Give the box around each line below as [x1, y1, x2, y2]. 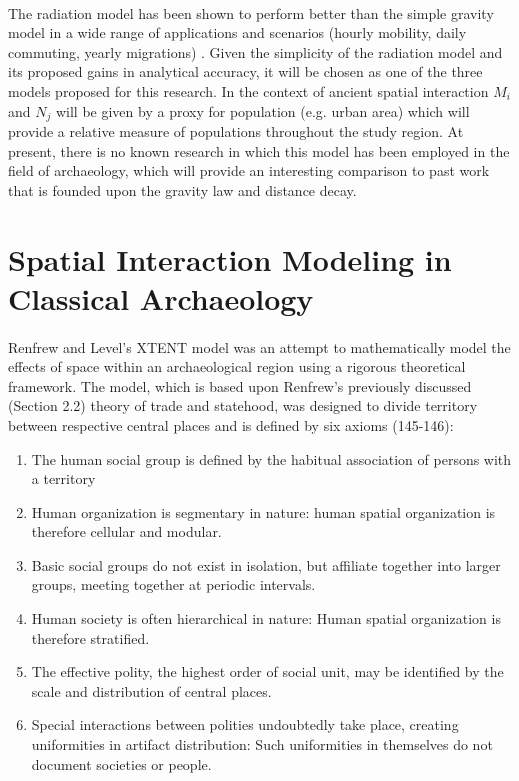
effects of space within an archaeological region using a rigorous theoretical [8, 356, 466, 377]
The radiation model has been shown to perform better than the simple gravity [8, 2, 494, 23]
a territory [31, 468, 96, 489]
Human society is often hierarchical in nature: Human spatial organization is [31, 608, 501, 629]
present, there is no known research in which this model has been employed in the [8, 140, 510, 161]
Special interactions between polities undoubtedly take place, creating [31, 714, 459, 735]
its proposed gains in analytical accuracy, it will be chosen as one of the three [8, 61, 483, 82]
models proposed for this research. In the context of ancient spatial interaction [8, 80, 489, 101]
